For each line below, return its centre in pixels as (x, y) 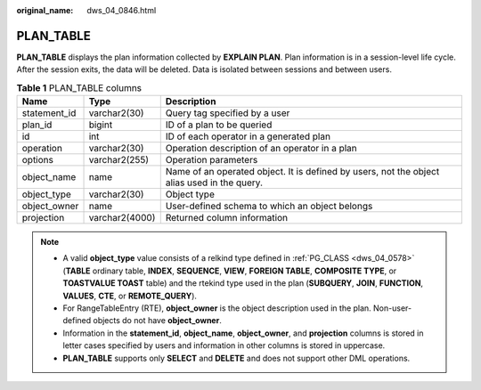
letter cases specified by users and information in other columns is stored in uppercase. (224, 345)
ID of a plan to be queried (219, 125)
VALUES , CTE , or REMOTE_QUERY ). (130, 296)
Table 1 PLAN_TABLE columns (79, 87)
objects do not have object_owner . (157, 321)
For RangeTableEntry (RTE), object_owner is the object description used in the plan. (217, 308)
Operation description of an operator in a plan (261, 149)
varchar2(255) (119, 160)
